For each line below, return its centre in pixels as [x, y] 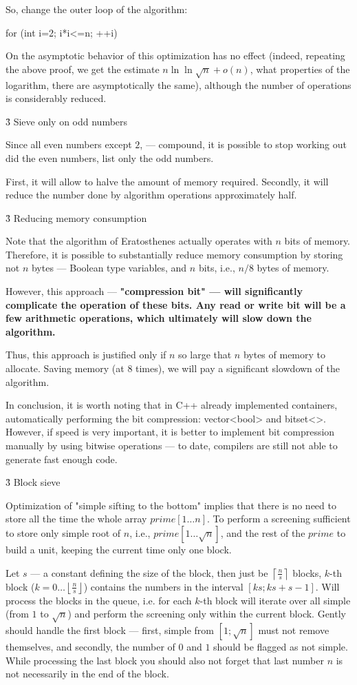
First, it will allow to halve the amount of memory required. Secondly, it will [167, 181]
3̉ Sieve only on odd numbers [67, 121]
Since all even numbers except [69, 144]
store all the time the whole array [76, 519]
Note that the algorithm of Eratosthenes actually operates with [139, 241]
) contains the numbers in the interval [163, 586]
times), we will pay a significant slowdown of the [238, 368]
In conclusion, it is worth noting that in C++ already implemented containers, [172, 405]
